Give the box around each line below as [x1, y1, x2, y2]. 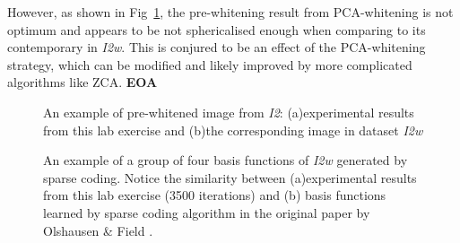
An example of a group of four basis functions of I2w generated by [43, 151, 408, 169]
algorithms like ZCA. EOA [7, 73, 158, 91]
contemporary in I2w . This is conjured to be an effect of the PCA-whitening [7, 38, 426, 56]
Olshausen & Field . [43, 221, 153, 239]
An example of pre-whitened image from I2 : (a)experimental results [43, 102, 414, 121]
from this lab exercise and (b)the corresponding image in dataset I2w [43, 120, 423, 139]
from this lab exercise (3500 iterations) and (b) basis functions [43, 186, 386, 204]
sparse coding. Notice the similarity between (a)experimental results [43, 168, 417, 187]
